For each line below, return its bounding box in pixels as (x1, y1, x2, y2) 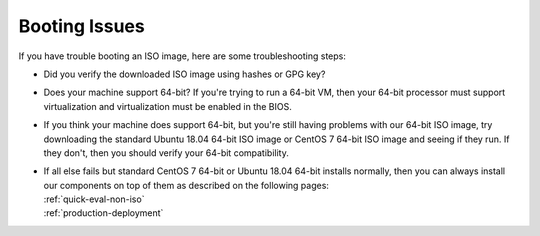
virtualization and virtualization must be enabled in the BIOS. (43, 100, 292, 112)
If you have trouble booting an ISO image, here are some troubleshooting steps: (18, 50, 347, 62)
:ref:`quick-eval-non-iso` (43, 193, 145, 205)
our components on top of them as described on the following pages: (43, 179, 330, 191)
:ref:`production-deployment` (43, 207, 164, 219)
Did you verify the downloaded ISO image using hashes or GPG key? (43, 68, 326, 80)
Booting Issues (18, 15, 145, 37)
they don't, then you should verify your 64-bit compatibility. (43, 146, 289, 159)
